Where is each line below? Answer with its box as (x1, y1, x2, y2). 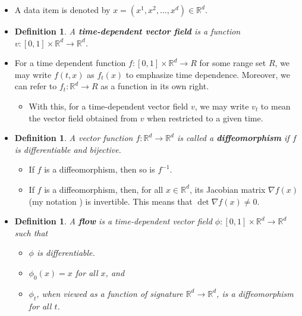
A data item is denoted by (14, 4, 111, 15)
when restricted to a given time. (147, 111, 263, 124)
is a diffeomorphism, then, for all (44, 183, 163, 195)
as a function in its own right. (100, 80, 209, 92)
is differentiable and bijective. (14, 143, 121, 155)
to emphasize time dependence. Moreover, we (125, 68, 291, 80)
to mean (260, 99, 291, 112)
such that (14, 226, 48, 239)
